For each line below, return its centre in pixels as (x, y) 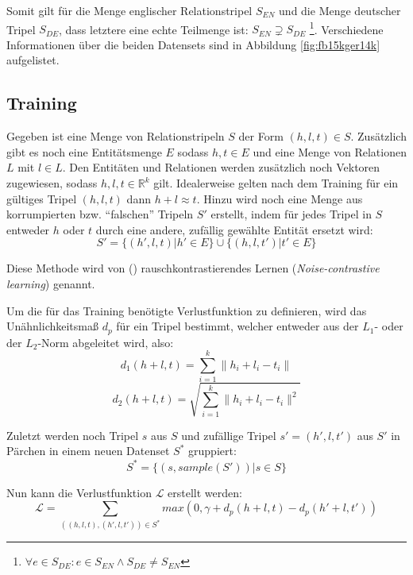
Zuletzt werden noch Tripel (73, 435)
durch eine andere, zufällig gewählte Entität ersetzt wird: (234, 229)
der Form (261, 136)
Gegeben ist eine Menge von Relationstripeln (116, 136)
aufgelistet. (33, 60)
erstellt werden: (205, 492)
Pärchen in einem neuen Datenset (88, 451)
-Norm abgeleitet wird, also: (106, 342)
